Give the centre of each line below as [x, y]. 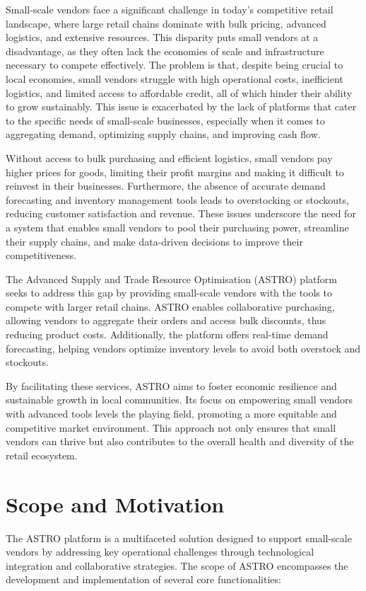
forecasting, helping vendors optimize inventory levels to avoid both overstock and [183, 348]
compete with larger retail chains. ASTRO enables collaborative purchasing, [170, 306]
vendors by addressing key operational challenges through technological [160, 552]
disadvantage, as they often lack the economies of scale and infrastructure [165, 51]
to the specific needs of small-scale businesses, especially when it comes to [165, 120]
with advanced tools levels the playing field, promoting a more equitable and [171, 414]
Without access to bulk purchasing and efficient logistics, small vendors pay [169, 157]
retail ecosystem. [42, 455]
